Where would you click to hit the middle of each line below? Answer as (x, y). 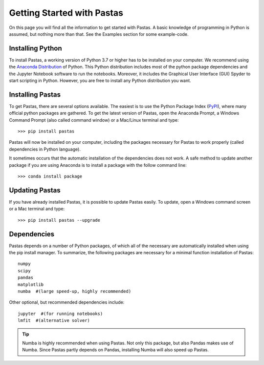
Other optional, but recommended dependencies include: (67, 302)
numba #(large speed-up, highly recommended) (75, 291)
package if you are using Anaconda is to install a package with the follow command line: (98, 165)
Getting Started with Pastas (66, 13)
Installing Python (35, 48)
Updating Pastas (35, 190)
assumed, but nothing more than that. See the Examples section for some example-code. (99, 34)
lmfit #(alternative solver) (54, 321)
